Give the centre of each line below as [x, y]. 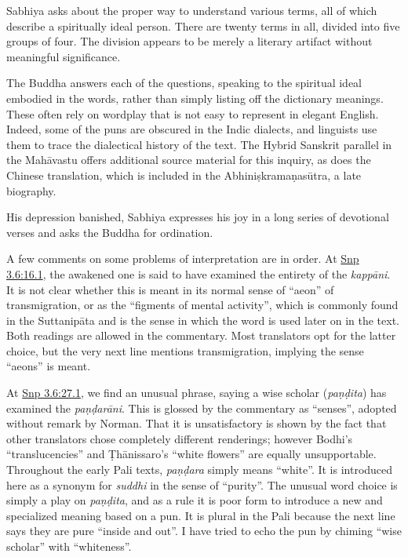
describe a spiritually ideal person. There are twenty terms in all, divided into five [203, 25]
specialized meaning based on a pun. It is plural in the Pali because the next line [201, 515]
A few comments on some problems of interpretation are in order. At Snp [183, 258]
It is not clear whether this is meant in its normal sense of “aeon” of [170, 289]
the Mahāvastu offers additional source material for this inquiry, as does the [189, 160]
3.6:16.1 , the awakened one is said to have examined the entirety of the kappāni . [199, 273]
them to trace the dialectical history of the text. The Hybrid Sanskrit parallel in [199, 144]
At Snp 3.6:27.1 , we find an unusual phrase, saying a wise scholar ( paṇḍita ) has [197, 393]
